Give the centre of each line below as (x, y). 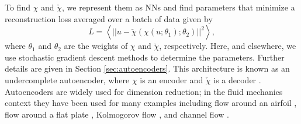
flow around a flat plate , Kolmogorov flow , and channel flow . (117, 114)
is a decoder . (237, 79)
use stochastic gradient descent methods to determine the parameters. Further (145, 57)
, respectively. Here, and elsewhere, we (228, 46)
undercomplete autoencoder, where (67, 79)
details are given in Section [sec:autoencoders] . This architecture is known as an (147, 68)
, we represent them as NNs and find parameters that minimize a (179, 7)
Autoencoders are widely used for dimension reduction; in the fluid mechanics (144, 91)
